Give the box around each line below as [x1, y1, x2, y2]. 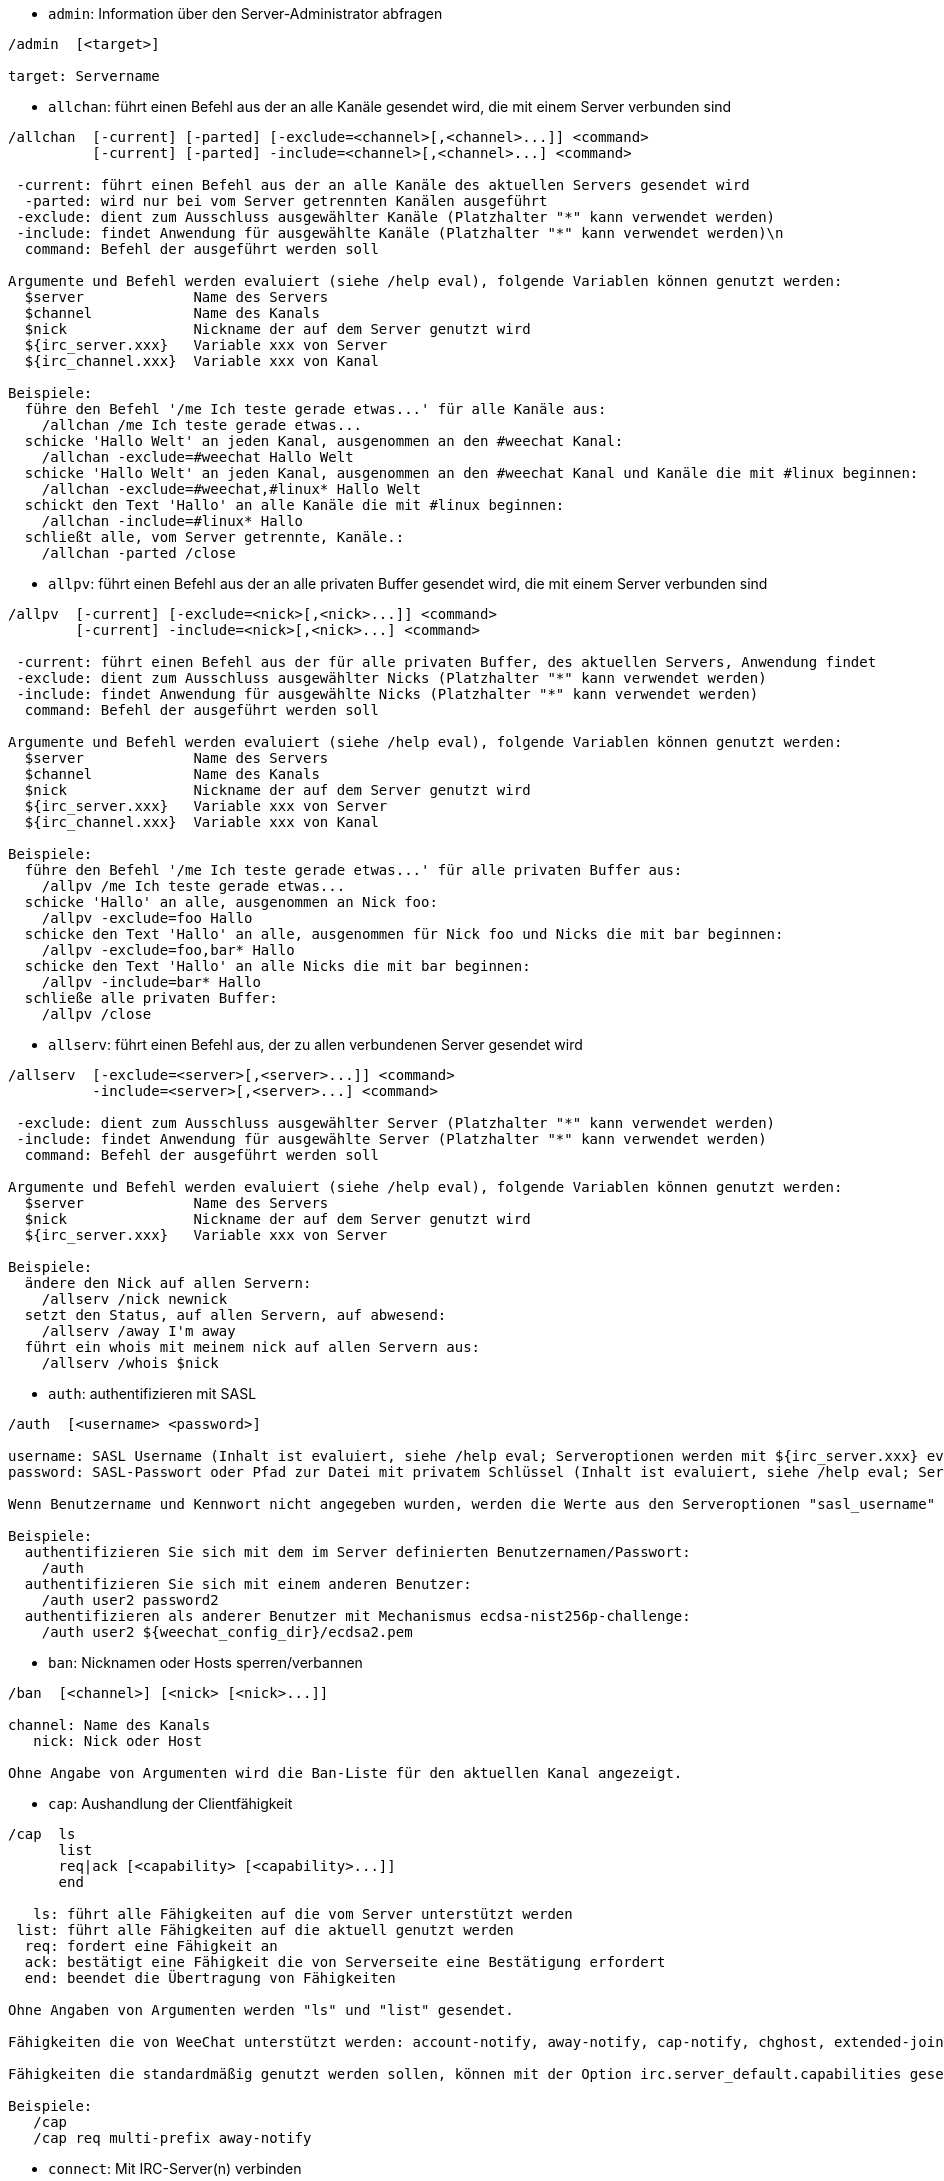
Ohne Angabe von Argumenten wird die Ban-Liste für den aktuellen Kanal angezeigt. [8, 1765, 683, 1781]
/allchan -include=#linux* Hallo [41, 513, 304, 529]
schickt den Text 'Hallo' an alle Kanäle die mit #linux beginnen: [24, 497, 565, 513]
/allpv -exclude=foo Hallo [41, 910, 253, 926]
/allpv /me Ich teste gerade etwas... [41, 878, 346, 894]
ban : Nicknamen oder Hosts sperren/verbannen [48, 1654, 363, 1671]
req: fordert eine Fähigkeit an [24, 1938, 278, 1954]
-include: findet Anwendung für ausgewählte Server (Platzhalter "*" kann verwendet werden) [16, 1131, 767, 1147]
